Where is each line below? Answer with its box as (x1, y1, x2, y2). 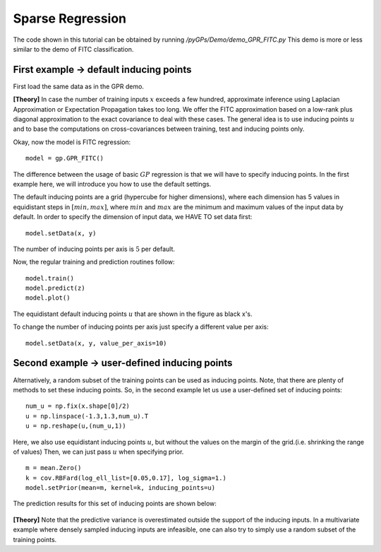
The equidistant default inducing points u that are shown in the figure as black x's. (13, 310, 253, 318)
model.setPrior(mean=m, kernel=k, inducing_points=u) (25, 484, 215, 492)
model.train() (25, 274, 74, 282)
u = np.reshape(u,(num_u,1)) (25, 422, 126, 430)
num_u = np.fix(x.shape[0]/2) (25, 402, 131, 410)
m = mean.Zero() (25, 464, 82, 472)
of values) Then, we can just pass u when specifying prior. (13, 447, 184, 456)
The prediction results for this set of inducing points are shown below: (13, 499, 217, 508)
